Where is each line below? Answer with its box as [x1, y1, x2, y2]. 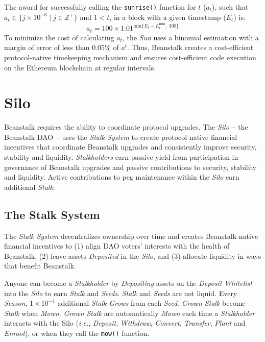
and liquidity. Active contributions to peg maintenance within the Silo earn [4, 172, 239, 182]
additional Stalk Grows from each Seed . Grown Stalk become [57, 298, 246, 308]
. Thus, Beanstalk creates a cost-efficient [127, 42, 254, 53]
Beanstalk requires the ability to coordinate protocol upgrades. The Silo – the [4, 121, 248, 132]
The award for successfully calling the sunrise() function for [4, 2, 196, 12]
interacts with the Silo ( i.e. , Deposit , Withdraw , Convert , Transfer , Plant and [4, 317, 246, 328]
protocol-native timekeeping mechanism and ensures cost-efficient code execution [4, 52, 256, 62]
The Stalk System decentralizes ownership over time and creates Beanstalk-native [4, 230, 258, 241]
